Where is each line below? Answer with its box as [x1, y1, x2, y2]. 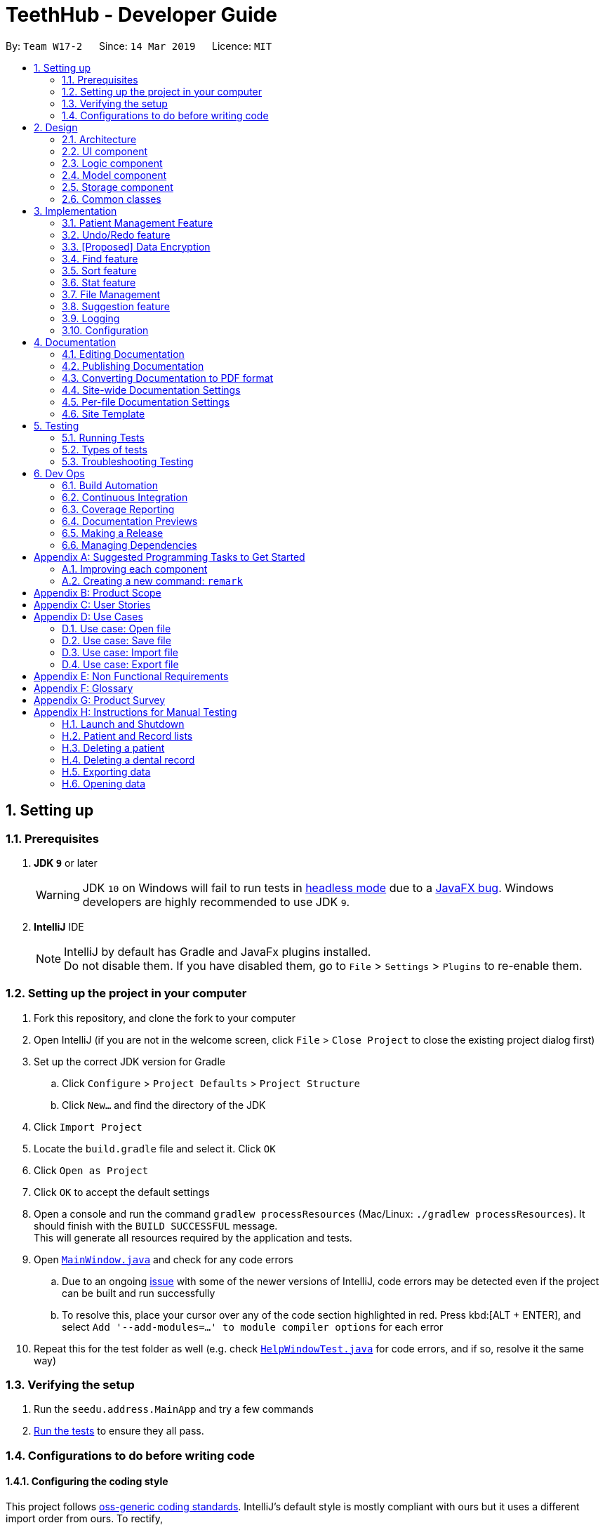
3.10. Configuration [62, 324, 149, 336]
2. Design [34, 121, 78, 133]
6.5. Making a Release [62, 526, 164, 539]
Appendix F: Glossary [34, 681, 133, 694]
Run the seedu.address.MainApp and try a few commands [34, 1403, 314, 1416]
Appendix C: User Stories [34, 598, 151, 611]
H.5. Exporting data [62, 765, 151, 778]
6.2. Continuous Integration [62, 491, 188, 503]
